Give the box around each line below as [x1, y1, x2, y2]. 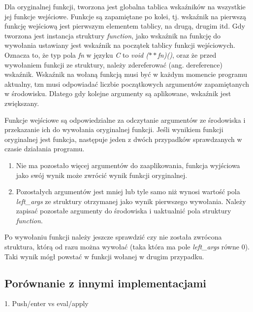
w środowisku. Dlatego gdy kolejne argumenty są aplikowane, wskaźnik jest [4, 88, 231, 99]
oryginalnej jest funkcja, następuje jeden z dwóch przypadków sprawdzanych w [4, 134, 242, 144]
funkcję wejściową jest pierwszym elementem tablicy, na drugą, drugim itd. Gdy [4, 21, 245, 31]
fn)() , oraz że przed [158, 49, 217, 60]
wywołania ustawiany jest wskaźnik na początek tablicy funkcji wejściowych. [4, 40, 235, 50]
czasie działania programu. [4, 143, 85, 154]
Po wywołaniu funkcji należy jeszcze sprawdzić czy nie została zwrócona [4, 232, 222, 242]
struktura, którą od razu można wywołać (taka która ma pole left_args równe [4, 242, 239, 252]
